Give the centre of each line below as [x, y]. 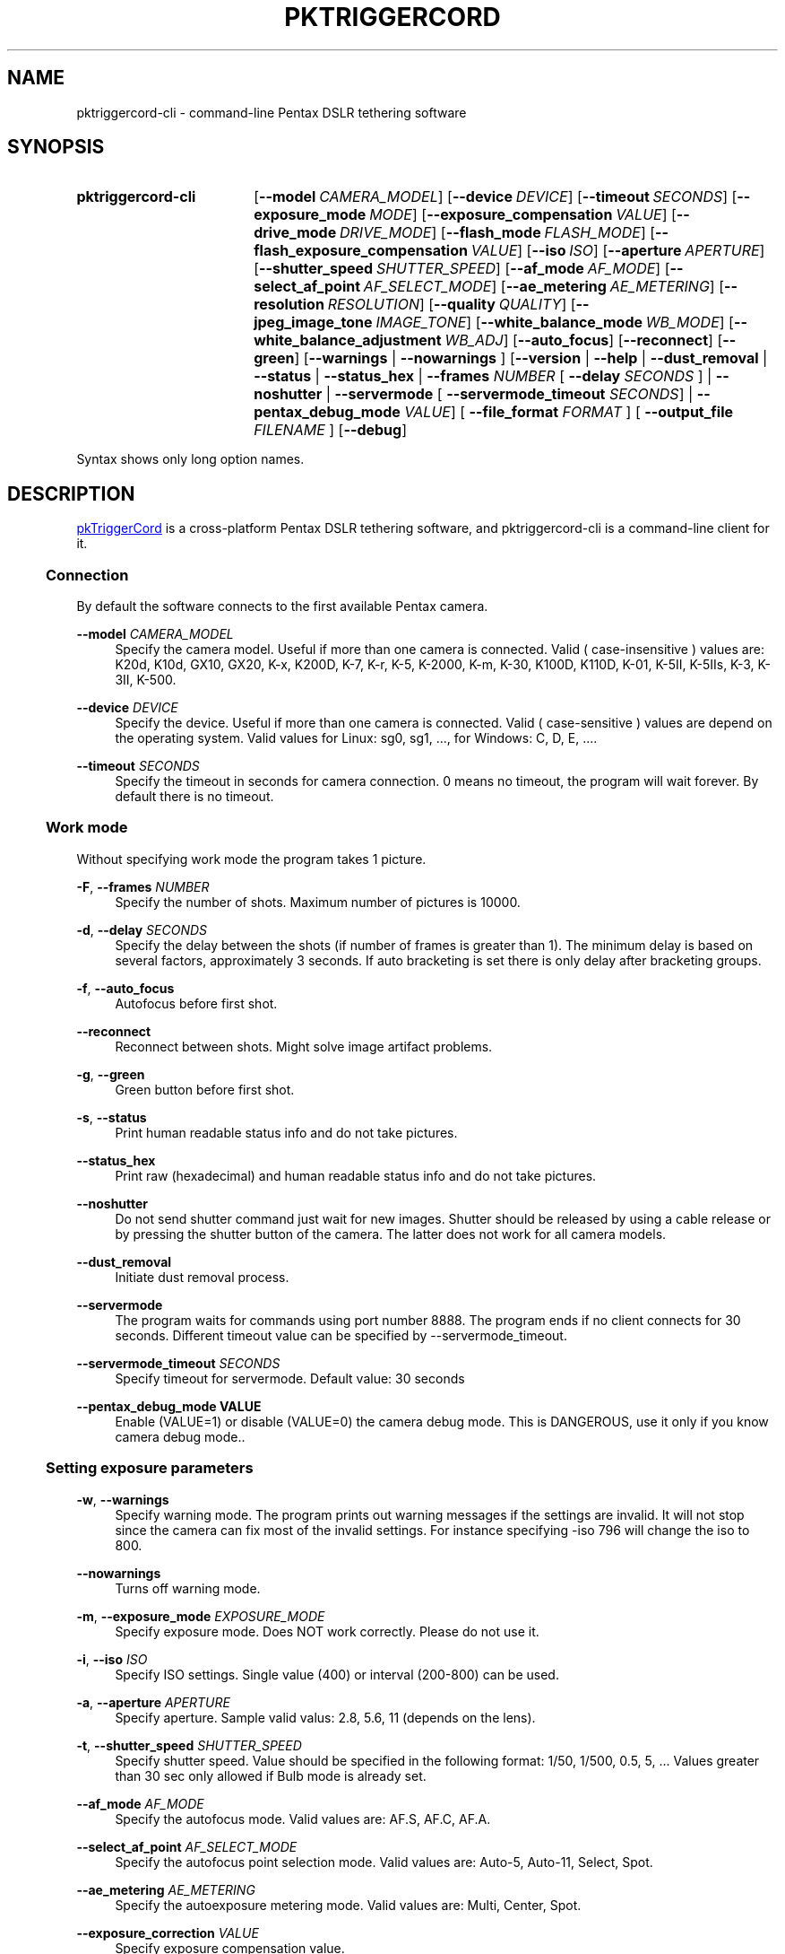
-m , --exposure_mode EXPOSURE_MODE [201, 1616]
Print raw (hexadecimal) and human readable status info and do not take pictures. [356, 1175]
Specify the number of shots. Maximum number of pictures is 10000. [318, 902]
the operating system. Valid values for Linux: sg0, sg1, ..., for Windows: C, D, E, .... [356, 738]
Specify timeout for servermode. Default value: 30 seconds [290, 1378]
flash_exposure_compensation [361, 251]
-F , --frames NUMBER [143, 886]
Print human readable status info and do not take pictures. [286, 1132]
